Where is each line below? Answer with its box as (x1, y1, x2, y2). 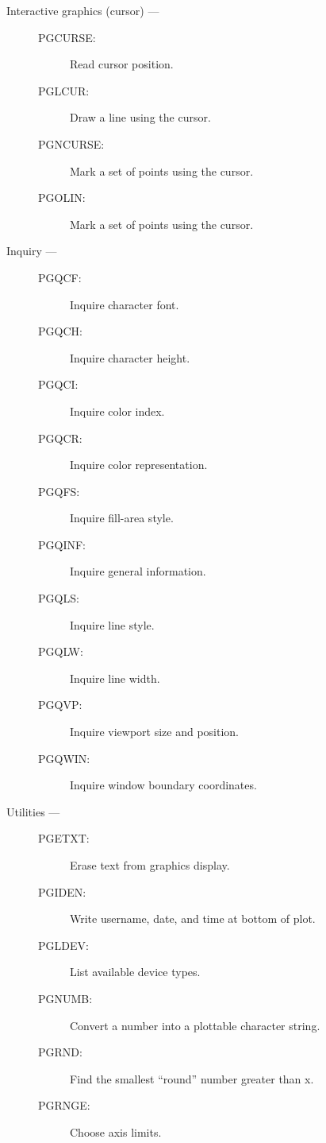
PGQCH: (38, 323, 82, 339)
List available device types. (70, 963, 201, 980)
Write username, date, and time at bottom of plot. (70, 910, 316, 927)
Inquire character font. (70, 296, 179, 312)
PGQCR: (38, 429, 82, 446)
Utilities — (6, 803, 60, 819)
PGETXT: (38, 830, 90, 847)
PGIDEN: (38, 883, 86, 900)
